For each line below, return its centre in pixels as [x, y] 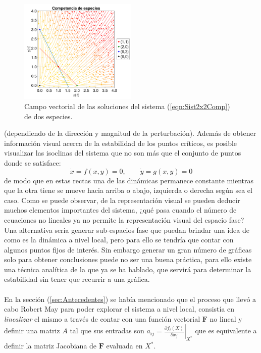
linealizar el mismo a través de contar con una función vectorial [102, 318]
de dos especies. [48, 116]
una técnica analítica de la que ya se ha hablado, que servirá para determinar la [128, 269]
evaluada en [124, 346]
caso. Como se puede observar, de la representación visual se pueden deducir [122, 200]
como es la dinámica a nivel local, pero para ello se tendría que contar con [119, 240]
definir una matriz [32, 331]
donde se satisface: [33, 162]
